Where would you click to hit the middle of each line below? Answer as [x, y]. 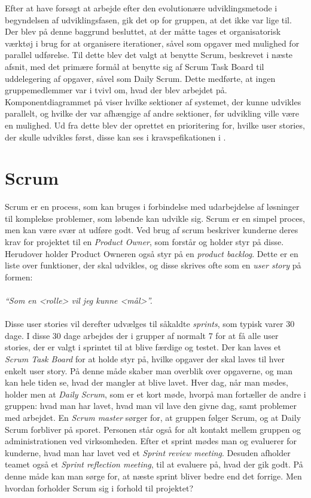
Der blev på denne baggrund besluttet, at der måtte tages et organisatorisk [143, 31]
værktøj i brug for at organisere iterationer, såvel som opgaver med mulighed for [152, 43]
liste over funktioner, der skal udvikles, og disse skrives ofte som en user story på [153, 265]
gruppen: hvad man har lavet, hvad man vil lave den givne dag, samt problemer [151, 406]
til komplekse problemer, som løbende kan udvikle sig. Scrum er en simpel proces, [155, 218]
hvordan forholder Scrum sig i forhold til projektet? [99, 488]
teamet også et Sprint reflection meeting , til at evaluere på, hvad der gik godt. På [154, 464]
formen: [19, 277]
